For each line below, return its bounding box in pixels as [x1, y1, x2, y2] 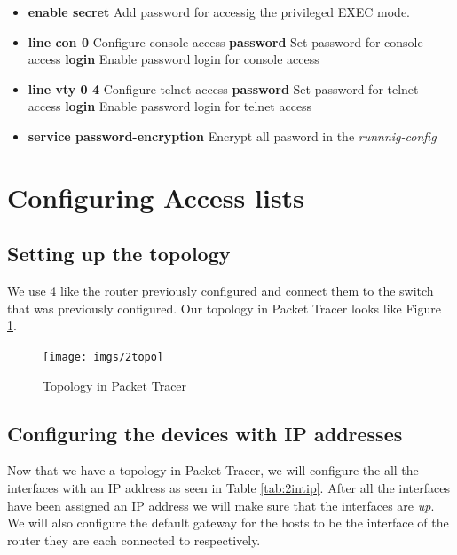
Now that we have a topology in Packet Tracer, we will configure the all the [7, 461, 419, 480]
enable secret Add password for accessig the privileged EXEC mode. [28, 3, 411, 20]
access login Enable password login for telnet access [28, 97, 312, 115]
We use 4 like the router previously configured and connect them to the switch [7, 281, 434, 300]
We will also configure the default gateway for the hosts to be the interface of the [7, 513, 449, 532]
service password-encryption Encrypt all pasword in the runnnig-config [28, 126, 437, 145]
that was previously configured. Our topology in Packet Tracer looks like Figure [7, 298, 441, 317]
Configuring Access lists [7, 178, 304, 215]
